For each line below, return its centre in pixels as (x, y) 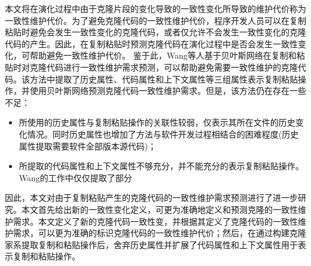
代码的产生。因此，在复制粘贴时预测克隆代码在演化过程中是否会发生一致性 (151, 43)
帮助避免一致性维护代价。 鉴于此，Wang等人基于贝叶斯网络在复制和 (163, 55)
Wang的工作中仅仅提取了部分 (75, 177)
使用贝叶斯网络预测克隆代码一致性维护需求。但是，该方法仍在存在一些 (168, 91)
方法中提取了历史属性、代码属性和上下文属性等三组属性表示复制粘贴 (164, 79)
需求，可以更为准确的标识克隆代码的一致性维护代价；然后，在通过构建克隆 (159, 233)
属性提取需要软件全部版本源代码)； (88, 146)
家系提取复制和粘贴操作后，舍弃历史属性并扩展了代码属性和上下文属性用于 (151, 244)
